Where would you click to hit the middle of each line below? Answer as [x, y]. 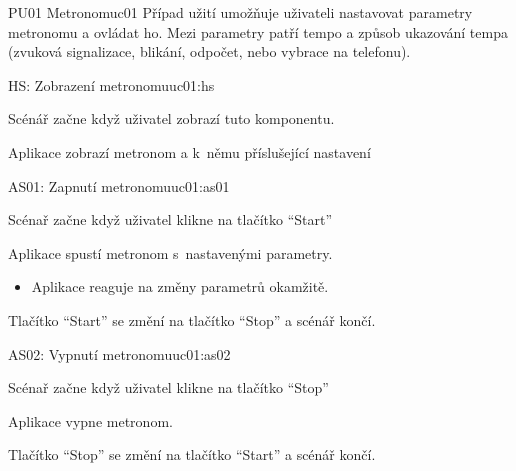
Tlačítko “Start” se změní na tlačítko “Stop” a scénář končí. [192, 319]
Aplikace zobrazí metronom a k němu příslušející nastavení [189, 151]
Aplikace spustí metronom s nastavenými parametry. [170, 252]
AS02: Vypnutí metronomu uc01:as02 [119, 353]
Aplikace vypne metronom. [90, 420]
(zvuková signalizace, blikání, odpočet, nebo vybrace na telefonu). [209, 51]
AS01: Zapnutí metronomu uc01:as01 [119, 185]
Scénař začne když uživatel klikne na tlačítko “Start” [170, 219]
